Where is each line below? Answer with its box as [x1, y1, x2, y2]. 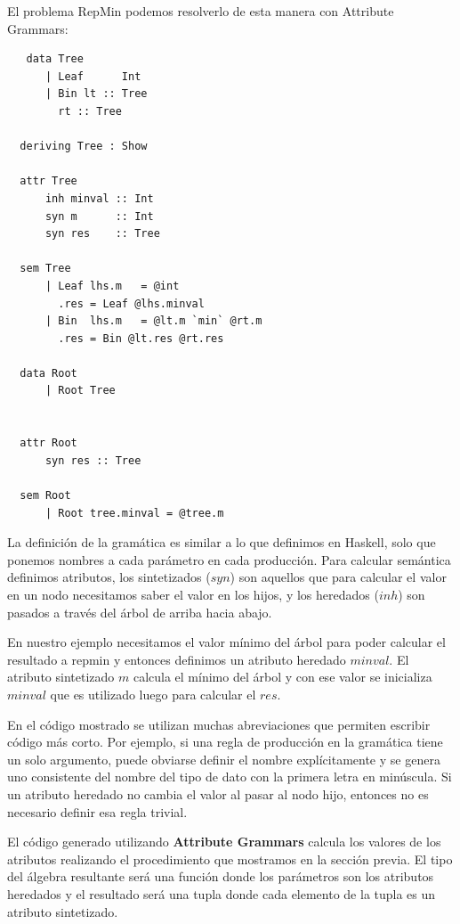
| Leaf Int [44, 70, 141, 83]
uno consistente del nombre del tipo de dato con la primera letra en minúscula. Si [7, 767, 452, 786]
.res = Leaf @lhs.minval [58, 297, 205, 310]
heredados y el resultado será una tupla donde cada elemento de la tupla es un [7, 884, 436, 903]
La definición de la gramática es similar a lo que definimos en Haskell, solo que [7, 533, 436, 552]
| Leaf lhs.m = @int [44, 279, 180, 292]
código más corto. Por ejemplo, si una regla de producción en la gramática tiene [7, 732, 443, 751]
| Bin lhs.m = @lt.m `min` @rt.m [44, 315, 262, 328]
